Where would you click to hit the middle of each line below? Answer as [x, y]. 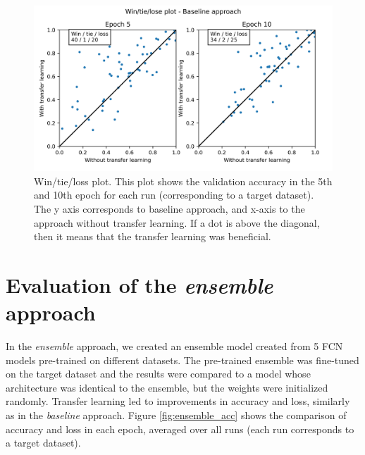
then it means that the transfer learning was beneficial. [153, 236]
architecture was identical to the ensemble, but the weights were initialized [167, 387]
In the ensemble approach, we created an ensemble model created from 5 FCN [174, 346]
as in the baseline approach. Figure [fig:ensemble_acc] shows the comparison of [176, 415]
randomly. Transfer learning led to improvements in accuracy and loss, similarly [178, 401]
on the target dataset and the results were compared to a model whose [158, 374]
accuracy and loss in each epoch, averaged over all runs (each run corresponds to [180, 429]
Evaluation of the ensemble [140, 285]
